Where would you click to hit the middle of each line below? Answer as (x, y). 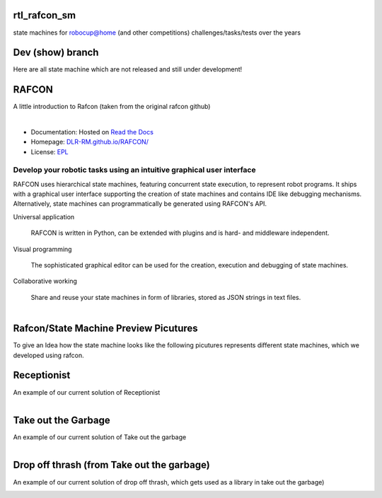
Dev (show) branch (56, 53)
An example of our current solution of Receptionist (87, 392)
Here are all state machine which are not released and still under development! (128, 69)
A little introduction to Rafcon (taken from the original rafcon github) (112, 107)
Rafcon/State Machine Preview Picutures (105, 329)
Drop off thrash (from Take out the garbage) (111, 465)
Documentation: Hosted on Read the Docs (92, 132)
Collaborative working (45, 281)
